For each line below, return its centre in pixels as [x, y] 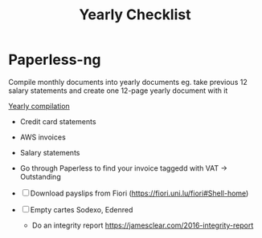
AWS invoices [43, 137]
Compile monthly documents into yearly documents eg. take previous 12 [128, 82]
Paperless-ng [55, 60]
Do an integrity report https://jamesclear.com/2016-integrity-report [143, 225]
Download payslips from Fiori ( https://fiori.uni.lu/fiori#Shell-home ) [139, 193]
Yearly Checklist [135, 15]
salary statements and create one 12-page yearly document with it [118, 91]
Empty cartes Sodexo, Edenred [82, 209]
